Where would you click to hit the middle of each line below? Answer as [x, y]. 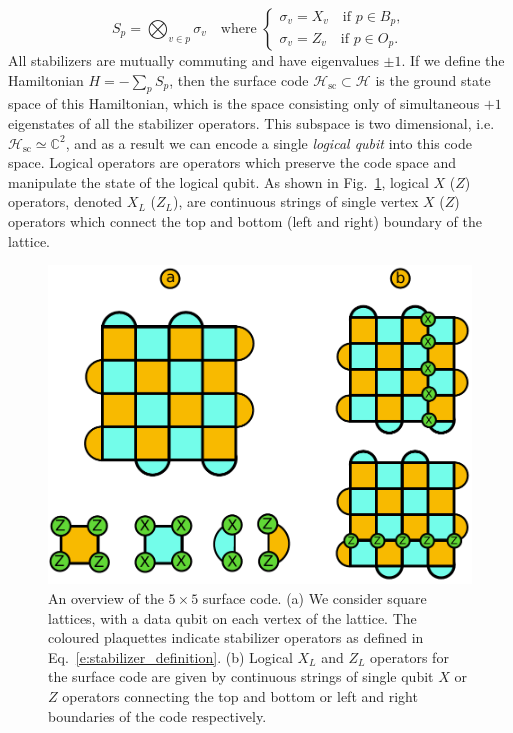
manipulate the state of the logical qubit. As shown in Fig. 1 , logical [218, 181]
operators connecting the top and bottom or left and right [240, 696]
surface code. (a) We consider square [314, 598]
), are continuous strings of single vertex [295, 201]
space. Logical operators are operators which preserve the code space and [232, 162]
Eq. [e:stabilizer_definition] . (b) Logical [170, 656]
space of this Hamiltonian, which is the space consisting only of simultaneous [244, 103]
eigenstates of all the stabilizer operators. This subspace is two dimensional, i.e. [251, 122]
